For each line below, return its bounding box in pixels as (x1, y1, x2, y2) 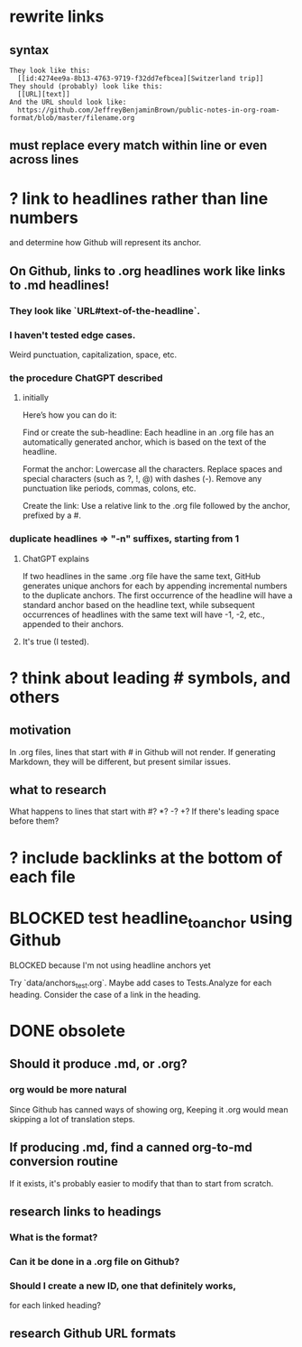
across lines (9, 152, 79, 168)
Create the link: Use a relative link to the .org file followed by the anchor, (22, 501, 290, 512)
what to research (9, 782, 106, 798)
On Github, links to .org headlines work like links (9, 263, 286, 279)
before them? (9, 816, 59, 826)
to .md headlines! (9, 277, 110, 292)
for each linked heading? (9, 1300, 102, 1311)
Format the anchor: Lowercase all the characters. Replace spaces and (22, 464, 283, 475)
